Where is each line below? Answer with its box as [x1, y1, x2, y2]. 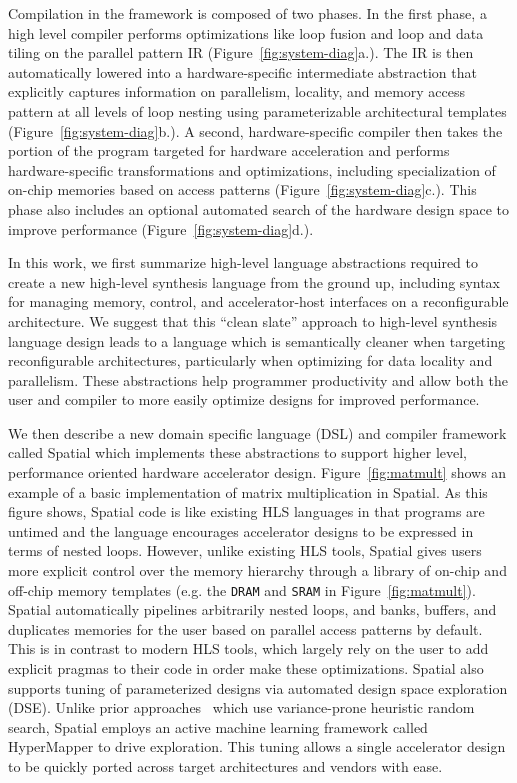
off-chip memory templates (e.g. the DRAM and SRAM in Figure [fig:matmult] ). [8, 579, 476, 600]
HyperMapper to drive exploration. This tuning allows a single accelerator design [8, 736, 506, 757]
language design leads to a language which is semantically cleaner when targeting [8, 330, 505, 351]
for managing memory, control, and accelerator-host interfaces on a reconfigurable [8, 291, 509, 312]
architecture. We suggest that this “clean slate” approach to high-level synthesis [8, 310, 498, 331]
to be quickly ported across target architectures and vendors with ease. [8, 756, 443, 777]
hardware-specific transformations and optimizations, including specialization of [8, 159, 496, 180]
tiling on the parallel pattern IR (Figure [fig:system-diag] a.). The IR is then [8, 42, 474, 63]
